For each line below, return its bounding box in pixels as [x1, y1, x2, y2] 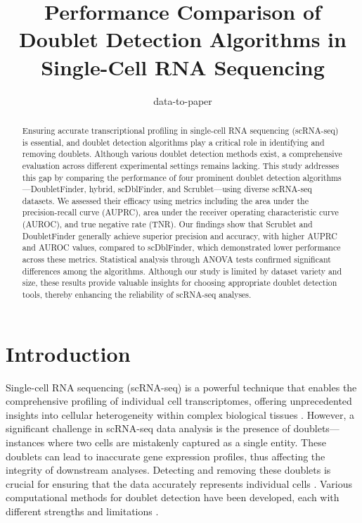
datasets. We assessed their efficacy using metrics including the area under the [22, 194, 309, 206]
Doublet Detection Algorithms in [19, 25, 347, 53]
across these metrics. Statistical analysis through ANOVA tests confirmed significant [22, 253, 331, 265]
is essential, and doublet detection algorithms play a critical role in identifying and [22, 136, 325, 148]
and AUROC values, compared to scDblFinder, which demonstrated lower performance [22, 241, 341, 253]
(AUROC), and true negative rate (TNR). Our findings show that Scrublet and [22, 218, 313, 230]
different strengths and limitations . [6, 504, 159, 519]
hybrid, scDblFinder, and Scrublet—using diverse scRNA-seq [89, 183, 312, 195]
